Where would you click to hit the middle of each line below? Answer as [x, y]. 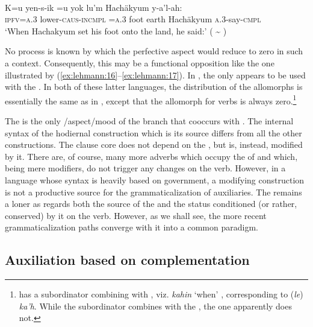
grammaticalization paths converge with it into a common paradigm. [132, 227]
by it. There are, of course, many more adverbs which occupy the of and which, [151, 156]
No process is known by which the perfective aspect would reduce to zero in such [154, 51]
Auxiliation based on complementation [127, 260]
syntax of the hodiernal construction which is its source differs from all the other [153, 132]
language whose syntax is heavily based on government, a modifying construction [155, 179]
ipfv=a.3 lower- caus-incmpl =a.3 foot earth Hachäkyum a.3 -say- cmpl [133, 19]
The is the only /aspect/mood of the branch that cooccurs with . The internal [149, 121]
